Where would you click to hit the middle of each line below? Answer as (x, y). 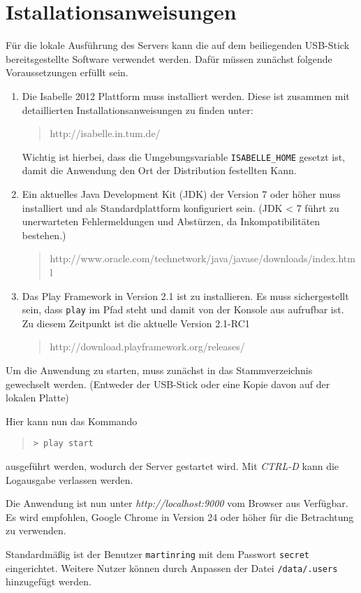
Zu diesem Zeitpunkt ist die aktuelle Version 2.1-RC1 (136, 323)
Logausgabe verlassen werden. (69, 479)
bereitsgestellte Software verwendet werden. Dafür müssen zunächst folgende (169, 58)
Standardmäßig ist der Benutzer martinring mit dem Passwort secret (157, 553)
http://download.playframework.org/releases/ (147, 346)
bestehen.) (44, 235)
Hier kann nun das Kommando (72, 421)
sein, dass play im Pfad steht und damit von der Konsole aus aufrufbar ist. (183, 309)
